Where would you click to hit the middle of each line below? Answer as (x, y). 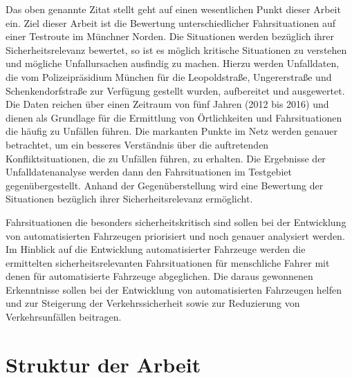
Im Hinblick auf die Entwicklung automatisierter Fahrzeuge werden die (156, 249)
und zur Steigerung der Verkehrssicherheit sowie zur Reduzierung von (153, 303)
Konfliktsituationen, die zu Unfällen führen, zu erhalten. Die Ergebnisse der (166, 158)
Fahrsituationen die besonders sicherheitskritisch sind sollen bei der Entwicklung (176, 221)
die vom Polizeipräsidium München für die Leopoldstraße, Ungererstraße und (169, 76)
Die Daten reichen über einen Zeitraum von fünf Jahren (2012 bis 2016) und (167, 104)
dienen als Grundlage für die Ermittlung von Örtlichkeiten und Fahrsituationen (174, 117)
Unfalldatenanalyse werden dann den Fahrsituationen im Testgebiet (149, 172)
